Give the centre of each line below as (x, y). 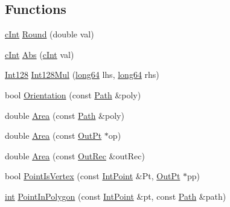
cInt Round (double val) (50, 34)
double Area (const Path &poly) (65, 115)
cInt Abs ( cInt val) (40, 54)
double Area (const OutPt (53, 135)
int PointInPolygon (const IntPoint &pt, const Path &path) (116, 196)
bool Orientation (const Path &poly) (73, 94)
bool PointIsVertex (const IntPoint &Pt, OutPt (93, 176)
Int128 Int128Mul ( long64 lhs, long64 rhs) (82, 75)
